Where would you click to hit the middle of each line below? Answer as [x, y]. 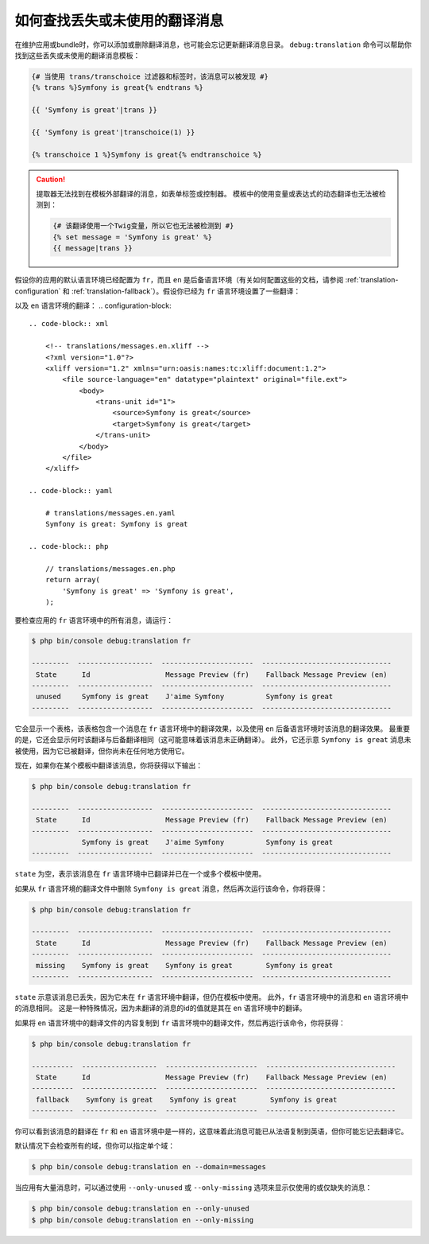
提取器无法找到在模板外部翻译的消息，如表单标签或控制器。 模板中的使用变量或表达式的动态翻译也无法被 [207, 194]
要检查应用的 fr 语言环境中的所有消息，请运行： [94, 620]
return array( [73, 580]
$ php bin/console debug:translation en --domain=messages [149, 1167]
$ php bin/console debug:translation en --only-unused [140, 1209]
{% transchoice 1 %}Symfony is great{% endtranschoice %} [147, 154]
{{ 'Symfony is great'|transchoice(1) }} [113, 132]
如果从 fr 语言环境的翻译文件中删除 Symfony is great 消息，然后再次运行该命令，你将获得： [171, 888]
